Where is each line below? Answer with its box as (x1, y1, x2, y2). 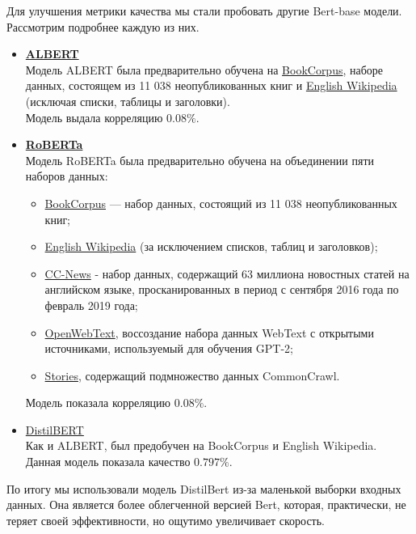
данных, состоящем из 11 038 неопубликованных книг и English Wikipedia (25, 77, 397, 94)
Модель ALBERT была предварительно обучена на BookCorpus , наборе (25, 61, 384, 78)
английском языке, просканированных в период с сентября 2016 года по (44, 281, 399, 298)
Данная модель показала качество (25, 453, 191, 470)
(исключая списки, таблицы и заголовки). (25, 92, 230, 109)
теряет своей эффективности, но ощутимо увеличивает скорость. (6, 511, 326, 528)
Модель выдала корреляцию (25, 108, 163, 125)
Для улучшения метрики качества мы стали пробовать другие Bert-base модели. (6, 2, 402, 19)
